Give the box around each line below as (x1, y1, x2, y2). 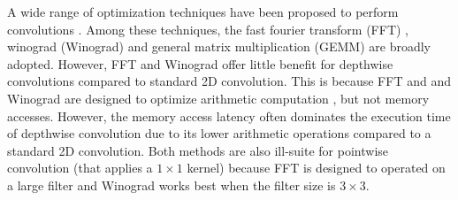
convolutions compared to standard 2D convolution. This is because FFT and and (7, 72, 451, 90)
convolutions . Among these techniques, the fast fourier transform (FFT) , (7, 19, 409, 38)
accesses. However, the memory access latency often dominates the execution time (7, 106, 451, 125)
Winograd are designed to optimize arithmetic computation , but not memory (7, 88, 430, 107)
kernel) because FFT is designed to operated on (187, 158, 446, 177)
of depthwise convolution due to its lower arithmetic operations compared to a (7, 124, 431, 142)
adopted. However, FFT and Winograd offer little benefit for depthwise (7, 54, 393, 73)
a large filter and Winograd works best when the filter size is (7, 175, 336, 194)
